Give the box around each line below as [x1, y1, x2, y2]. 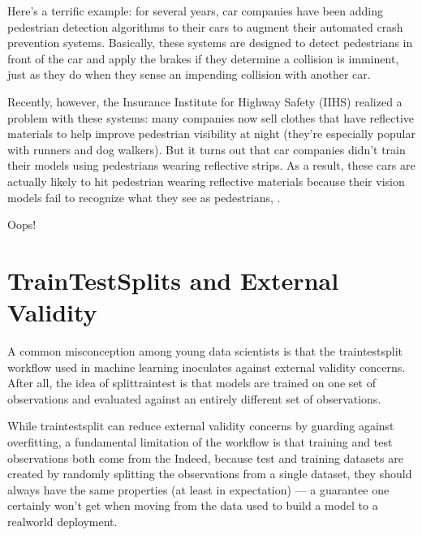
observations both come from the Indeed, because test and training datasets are [7, 449, 403, 466]
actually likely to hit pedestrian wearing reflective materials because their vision [7, 172, 405, 189]
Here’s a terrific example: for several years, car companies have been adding [7, 2, 383, 19]
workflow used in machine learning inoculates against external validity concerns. [7, 358, 406, 375]
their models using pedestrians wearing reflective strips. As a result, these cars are [7, 157, 416, 174]
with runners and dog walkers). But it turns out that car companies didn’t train [7, 140, 406, 157]
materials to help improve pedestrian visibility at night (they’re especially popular [7, 125, 416, 142]
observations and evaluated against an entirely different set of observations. [7, 390, 381, 407]
